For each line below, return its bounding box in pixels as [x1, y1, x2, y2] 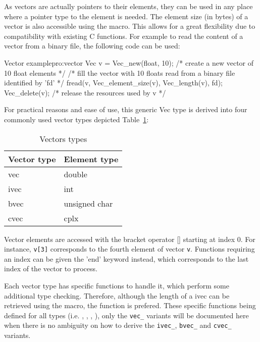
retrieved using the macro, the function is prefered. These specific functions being [4, 300, 256, 311]
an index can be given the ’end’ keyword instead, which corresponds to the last [4, 253, 249, 264]
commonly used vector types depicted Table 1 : [4, 114, 149, 124]
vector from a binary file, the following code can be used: [4, 40, 180, 51]
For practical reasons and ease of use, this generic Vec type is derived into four [4, 104, 247, 115]
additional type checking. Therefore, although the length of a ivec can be [4, 290, 230, 301]
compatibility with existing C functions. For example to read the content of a [4, 30, 243, 41]
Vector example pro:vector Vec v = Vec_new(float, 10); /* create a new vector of [4, 57, 254, 68]
